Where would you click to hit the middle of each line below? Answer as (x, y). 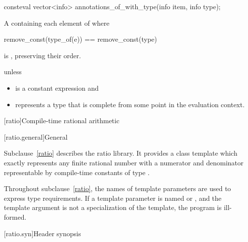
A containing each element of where (57, 23)
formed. (15, 217)
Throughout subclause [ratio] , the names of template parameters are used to (117, 188)
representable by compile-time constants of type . (77, 172)
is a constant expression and (57, 88)
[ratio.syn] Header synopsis (43, 233)
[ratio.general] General (36, 137)
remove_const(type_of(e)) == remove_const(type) (80, 39)
